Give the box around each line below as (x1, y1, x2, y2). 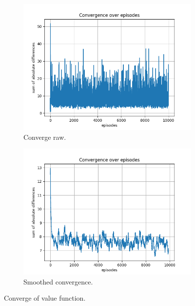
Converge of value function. (4, 293, 86, 303)
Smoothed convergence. (23, 276, 93, 286)
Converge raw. (23, 131, 66, 142)
